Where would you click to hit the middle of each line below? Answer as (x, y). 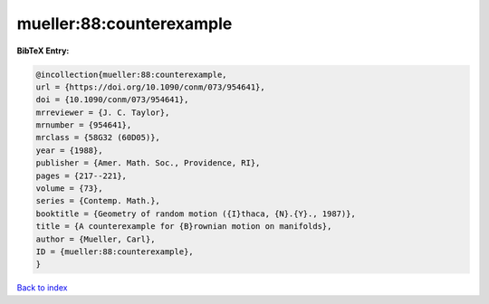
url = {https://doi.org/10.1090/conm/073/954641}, (151, 87)
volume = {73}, (69, 189)
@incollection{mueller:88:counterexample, (131, 74)
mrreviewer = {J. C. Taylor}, (103, 112)
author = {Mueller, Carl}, (96, 239)
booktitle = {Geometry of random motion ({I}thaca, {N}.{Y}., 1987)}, (196, 214)
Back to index (42, 288)
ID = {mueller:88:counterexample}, (115, 252)
